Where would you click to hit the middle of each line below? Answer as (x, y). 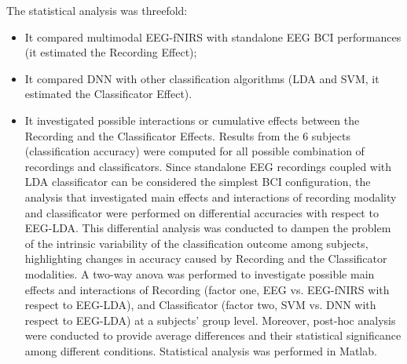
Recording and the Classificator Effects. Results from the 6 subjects (187, 135)
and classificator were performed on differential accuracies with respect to (202, 212)
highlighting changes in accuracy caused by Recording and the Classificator (206, 258)
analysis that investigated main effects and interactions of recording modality (211, 197)
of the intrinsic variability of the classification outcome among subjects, (196, 243)
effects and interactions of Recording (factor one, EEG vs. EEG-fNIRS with (207, 289)
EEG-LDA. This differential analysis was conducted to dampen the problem (208, 228)
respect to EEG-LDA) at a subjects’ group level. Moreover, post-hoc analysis (210, 320)
